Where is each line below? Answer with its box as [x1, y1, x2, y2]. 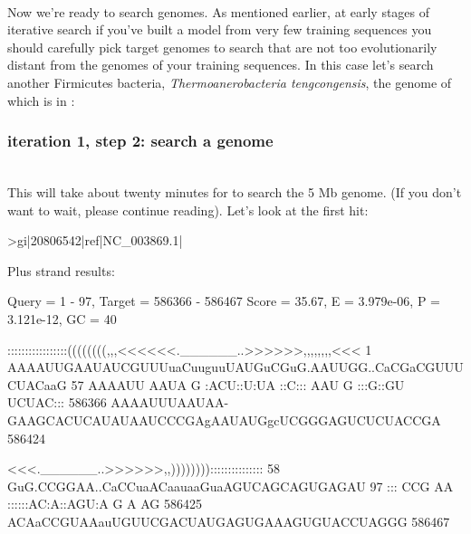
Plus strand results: [7, 261, 115, 280]
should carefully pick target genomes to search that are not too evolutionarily [7, 37, 437, 56]
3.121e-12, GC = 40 [7, 309, 117, 328]
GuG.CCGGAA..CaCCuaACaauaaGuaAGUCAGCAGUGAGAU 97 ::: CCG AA [7, 476, 454, 495]
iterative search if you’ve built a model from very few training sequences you [7, 20, 432, 39]
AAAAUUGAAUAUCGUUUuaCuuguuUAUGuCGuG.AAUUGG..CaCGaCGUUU [7, 358, 464, 377]
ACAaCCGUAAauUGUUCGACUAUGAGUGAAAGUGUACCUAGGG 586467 [7, 511, 450, 530]
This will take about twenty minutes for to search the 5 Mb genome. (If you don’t [7, 182, 462, 201]
